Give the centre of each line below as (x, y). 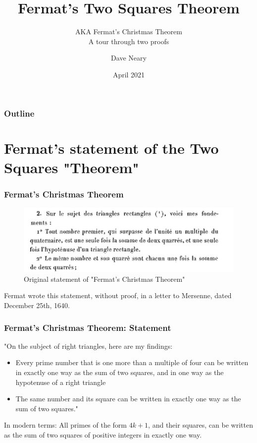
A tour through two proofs (129, 41)
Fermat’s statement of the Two (111, 148)
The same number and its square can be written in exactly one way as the (128, 399)
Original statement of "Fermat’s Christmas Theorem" (104, 279)
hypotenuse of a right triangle (61, 382)
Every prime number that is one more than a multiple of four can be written (132, 362)
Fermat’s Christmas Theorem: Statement (88, 327)
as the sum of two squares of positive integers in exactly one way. (103, 434)
